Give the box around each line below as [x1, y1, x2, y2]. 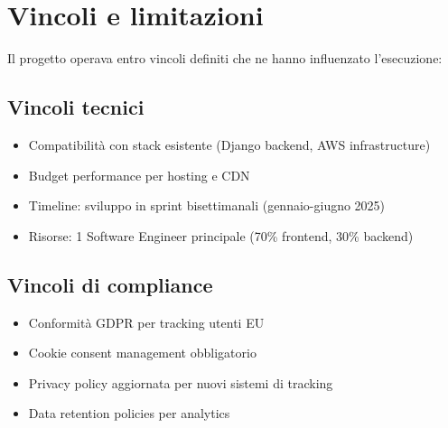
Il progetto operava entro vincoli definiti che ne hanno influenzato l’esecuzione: [7, 49, 443, 68]
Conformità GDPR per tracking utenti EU [28, 312, 265, 331]
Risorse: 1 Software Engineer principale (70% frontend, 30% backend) [28, 226, 414, 245]
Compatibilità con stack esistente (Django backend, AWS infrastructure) [28, 135, 431, 154]
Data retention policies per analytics [28, 404, 230, 423]
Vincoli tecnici [7, 93, 145, 121]
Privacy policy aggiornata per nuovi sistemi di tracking [28, 373, 333, 392]
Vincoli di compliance [7, 270, 213, 298]
